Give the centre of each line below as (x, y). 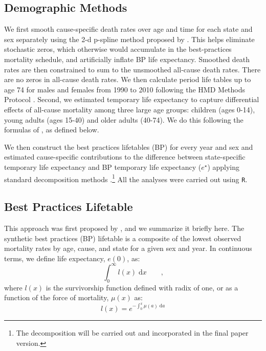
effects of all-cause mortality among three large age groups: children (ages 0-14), (130, 109)
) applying (224, 167)
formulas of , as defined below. (52, 130)
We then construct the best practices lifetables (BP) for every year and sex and (129, 147)
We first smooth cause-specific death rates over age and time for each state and (128, 29)
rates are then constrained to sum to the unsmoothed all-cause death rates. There (132, 69)
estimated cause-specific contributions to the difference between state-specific (125, 157)
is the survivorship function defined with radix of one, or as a (142, 287)
